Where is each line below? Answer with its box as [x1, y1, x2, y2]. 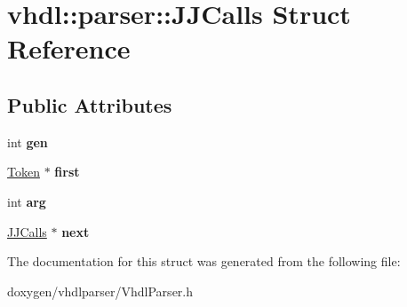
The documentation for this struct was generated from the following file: [7, 252, 401, 271]
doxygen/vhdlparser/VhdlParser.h [7, 281, 194, 300]
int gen [7, 132, 48, 151]
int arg [7, 192, 46, 210]
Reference [7, 30, 131, 67]
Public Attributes [7, 91, 172, 118]
